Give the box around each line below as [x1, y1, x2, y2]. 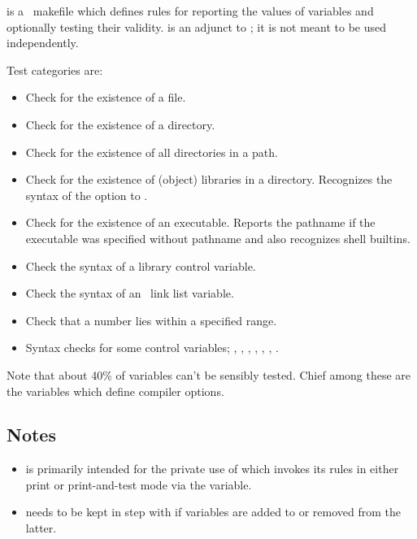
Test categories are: [7, 61, 103, 78]
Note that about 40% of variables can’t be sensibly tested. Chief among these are [7, 366, 411, 383]
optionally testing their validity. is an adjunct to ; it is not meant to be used [7, 18, 387, 35]
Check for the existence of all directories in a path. [25, 143, 278, 160]
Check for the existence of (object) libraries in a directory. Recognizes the [25, 171, 393, 188]
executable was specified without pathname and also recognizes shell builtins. [25, 229, 410, 246]
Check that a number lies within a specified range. [25, 311, 277, 328]
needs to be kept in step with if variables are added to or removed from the [25, 503, 402, 520]
